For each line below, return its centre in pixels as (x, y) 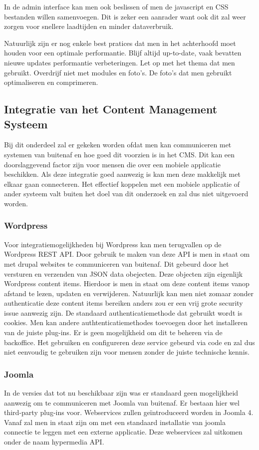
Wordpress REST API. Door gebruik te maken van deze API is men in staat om (127, 254)
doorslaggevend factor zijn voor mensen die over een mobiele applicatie (112, 164)
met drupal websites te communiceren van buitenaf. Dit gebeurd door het (117, 263)
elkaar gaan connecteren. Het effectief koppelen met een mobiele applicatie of (122, 184)
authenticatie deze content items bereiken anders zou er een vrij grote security (124, 303)
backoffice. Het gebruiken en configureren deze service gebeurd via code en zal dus (129, 342)
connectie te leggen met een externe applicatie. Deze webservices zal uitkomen (123, 432)
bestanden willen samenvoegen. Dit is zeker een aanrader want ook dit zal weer (125, 16)
